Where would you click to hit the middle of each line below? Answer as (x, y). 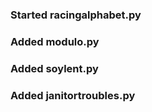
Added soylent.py (54, 68)
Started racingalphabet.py (76, 15)
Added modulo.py (55, 41)
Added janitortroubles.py (73, 95)
